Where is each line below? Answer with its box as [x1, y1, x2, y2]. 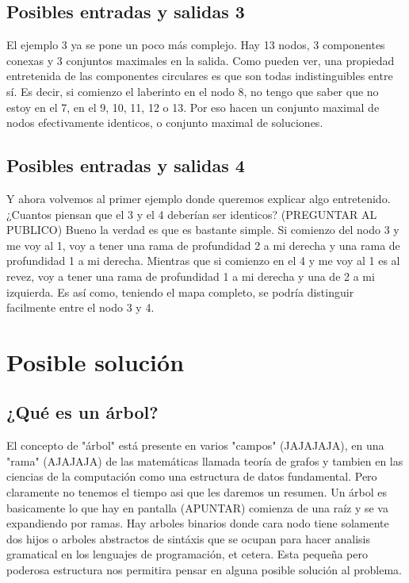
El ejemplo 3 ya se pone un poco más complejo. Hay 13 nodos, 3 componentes [6, 36, 385, 53]
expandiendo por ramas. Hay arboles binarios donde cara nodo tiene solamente [6, 515, 389, 531]
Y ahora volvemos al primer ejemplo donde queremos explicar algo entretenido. [6, 190, 391, 206]
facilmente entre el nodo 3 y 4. [6, 299, 155, 316]
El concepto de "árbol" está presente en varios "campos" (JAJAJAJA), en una [6, 437, 384, 454]
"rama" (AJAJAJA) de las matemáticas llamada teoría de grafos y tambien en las [6, 452, 403, 469]
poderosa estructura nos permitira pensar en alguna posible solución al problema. [6, 562, 402, 578]
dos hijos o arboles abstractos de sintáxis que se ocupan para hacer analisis [6, 530, 371, 547]
